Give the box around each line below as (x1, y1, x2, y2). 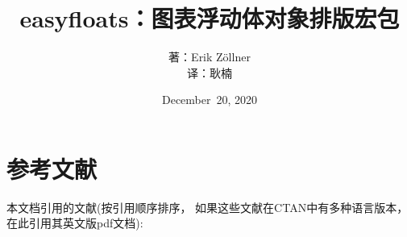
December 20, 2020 (161, 91, 258, 108)
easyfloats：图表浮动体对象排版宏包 (19, 2, 400, 35)
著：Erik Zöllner (168, 48, 251, 65)
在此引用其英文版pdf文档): (6, 214, 143, 231)
